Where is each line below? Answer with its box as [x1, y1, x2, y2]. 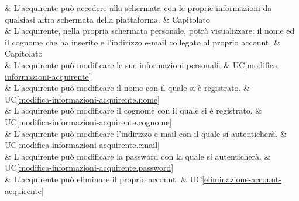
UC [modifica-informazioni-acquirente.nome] [5, 93, 160, 105]
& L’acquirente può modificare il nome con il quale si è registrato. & [5, 82, 250, 94]
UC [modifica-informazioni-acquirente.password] [5, 161, 174, 174]
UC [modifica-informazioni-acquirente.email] [5, 139, 160, 151]
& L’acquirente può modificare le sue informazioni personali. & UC [5, 58, 245, 70]
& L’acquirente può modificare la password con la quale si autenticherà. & [5, 150, 271, 162]
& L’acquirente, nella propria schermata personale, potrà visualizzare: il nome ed [5, 24, 295, 37]
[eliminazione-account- [202, 172, 281, 185]
